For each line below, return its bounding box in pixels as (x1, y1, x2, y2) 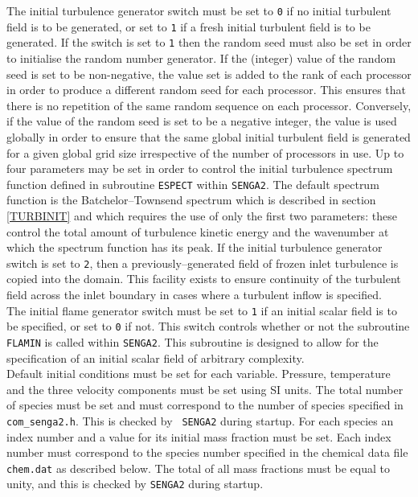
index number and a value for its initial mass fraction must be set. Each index (6, 428, 391, 445)
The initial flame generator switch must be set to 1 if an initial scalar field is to (6, 302, 397, 318)
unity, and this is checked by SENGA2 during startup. (6, 475, 264, 492)
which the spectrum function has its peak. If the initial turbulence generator (6, 239, 383, 256)
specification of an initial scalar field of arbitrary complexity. (6, 349, 305, 366)
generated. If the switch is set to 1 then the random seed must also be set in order (6, 34, 412, 51)
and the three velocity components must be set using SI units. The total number (6, 380, 404, 397)
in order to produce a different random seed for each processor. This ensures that (6, 81, 407, 98)
